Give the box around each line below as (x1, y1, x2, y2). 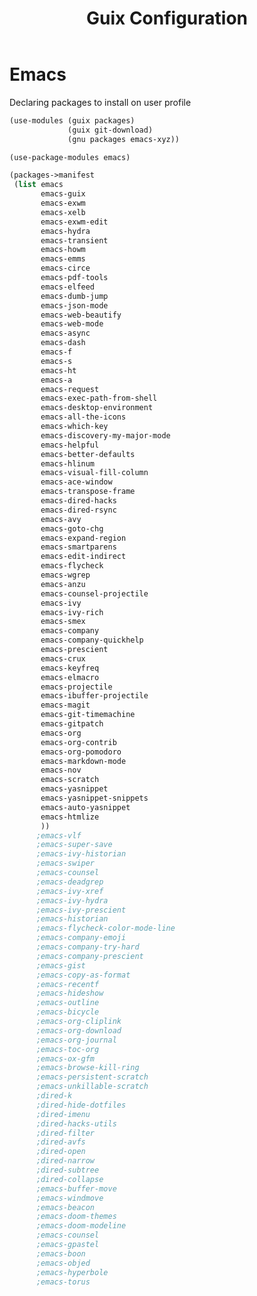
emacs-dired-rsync (40, 505, 117, 515)
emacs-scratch (40, 775, 100, 785)
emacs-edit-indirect (40, 552, 127, 562)
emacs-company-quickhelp (40, 635, 144, 646)
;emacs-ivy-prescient (35, 905, 127, 915)
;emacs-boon (35, 1248, 86, 1259)
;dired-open (35, 1147, 86, 1157)
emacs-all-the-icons (40, 412, 127, 422)
